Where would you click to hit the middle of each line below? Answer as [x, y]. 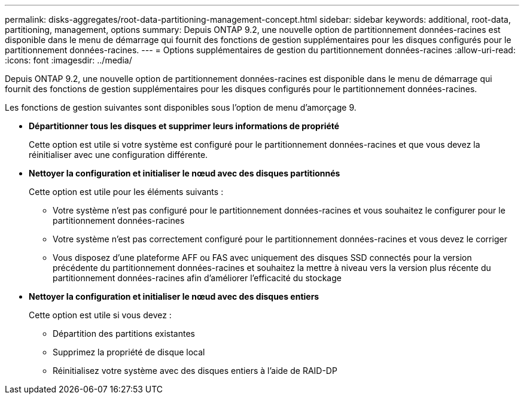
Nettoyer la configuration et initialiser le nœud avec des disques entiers [174, 296]
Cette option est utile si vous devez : [100, 315]
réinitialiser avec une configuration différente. [118, 155]
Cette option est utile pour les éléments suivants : [126, 192]
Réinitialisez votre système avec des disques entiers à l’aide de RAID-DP [195, 371]
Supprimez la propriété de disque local [129, 352]
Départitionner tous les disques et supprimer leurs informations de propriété [184, 126]
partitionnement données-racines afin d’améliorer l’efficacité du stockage [197, 278]
